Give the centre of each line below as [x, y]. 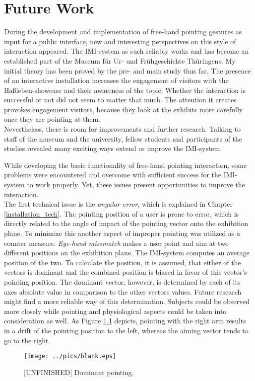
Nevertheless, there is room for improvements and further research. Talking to [123, 129]
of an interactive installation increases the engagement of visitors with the [116, 80]
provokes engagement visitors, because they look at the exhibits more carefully [124, 109]
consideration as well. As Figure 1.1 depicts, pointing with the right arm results [125, 321]
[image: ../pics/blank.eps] [70, 356]
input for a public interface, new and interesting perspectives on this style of [120, 41]
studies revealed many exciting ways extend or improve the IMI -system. [113, 148]
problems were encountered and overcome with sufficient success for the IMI [120, 175]
